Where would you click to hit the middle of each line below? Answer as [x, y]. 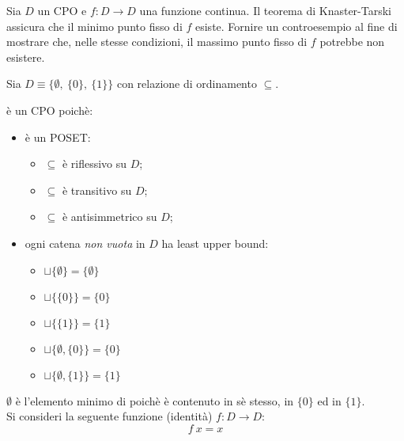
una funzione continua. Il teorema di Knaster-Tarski [266, 10]
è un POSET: [58, 137]
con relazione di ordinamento [187, 84]
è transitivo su [97, 190]
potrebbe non [352, 42]
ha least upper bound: [215, 243]
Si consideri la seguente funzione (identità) [109, 416]
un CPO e [62, 10]
